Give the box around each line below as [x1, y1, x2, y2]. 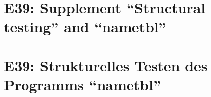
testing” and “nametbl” [4, 17, 166, 37]
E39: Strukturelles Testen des [4, 55, 208, 75]
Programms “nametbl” [4, 74, 161, 94]
